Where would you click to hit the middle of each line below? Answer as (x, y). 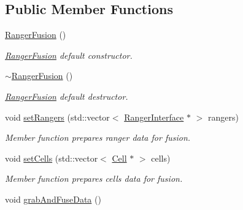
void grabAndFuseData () (53, 199)
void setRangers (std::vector (57, 117)
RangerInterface (154, 117)
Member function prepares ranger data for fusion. (98, 137)
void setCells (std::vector (52, 158)
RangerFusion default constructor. (69, 55)
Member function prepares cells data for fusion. (94, 178)
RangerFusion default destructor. (67, 96)
